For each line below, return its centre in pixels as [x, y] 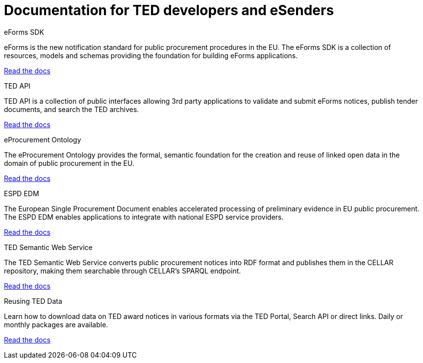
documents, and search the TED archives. [72, 109]
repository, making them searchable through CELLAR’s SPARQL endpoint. [123, 271]
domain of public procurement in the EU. [69, 163]
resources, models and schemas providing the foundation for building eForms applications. [151, 55]
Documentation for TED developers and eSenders [169, 10]
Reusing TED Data [33, 301]
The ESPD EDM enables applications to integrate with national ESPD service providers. [144, 217]
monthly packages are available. [56, 324]
